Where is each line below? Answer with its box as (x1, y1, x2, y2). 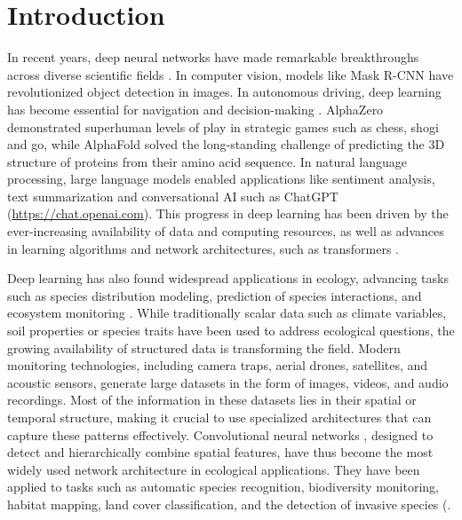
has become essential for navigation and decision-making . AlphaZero (7, 99, 384, 118)
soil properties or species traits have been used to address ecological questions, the (7, 321, 455, 340)
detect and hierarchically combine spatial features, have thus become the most (7, 443, 434, 461)
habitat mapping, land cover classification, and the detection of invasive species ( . (7, 494, 451, 513)
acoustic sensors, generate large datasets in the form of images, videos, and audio (7, 373, 449, 391)
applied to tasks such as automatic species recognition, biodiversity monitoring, (7, 477, 439, 496)
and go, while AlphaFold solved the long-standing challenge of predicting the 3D (7, 135, 445, 154)
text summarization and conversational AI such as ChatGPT (7, 186, 339, 205)
